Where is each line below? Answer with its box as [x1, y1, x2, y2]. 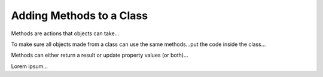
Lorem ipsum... [11, 63, 48, 70]
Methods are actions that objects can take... [11, 30, 120, 37]
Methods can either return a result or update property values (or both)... [11, 51, 188, 59]
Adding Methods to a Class [11, 9, 148, 22]
